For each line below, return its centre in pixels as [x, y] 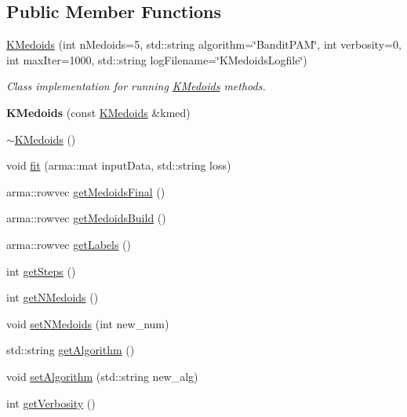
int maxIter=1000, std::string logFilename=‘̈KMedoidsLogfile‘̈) [157, 59]
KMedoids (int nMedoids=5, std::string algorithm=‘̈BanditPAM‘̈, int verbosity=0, [204, 44]
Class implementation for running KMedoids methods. [136, 86]
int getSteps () [41, 271]
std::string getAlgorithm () [71, 350]
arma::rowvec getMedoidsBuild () [86, 218]
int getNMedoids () [53, 297]
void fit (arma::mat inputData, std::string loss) [119, 165]
